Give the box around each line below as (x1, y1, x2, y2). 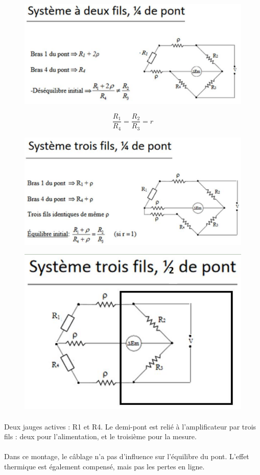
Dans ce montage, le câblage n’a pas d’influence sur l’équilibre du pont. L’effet (4, 451, 249, 462)
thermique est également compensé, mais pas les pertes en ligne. (4, 461, 205, 471)
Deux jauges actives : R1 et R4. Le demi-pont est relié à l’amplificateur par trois (4, 421, 256, 432)
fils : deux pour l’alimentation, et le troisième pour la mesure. (4, 431, 197, 442)
